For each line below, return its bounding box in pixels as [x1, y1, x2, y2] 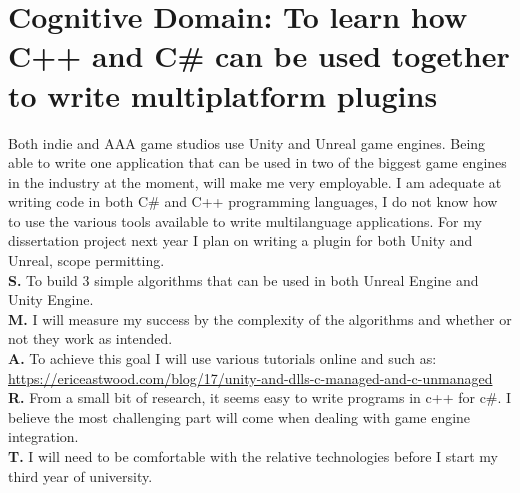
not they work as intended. [8, 328, 173, 349]
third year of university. [8, 465, 153, 486]
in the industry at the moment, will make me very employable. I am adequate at [8, 171, 502, 192]
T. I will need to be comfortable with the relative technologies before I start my [8, 446, 498, 466]
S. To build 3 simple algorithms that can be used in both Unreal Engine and [8, 269, 479, 290]
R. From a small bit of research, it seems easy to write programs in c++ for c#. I [8, 387, 512, 408]
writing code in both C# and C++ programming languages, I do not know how [8, 191, 498, 212]
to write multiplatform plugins [8, 74, 438, 115]
